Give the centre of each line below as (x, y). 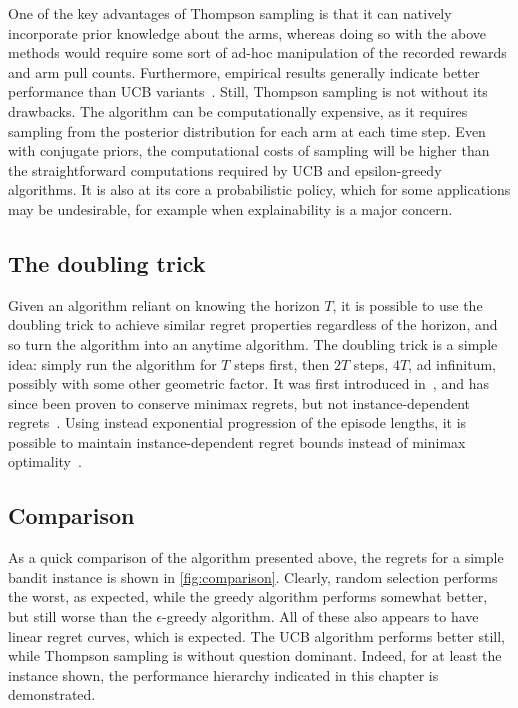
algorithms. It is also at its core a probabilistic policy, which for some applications (259, 189)
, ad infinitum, (452, 363)
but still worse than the (80, 616)
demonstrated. (52, 694)
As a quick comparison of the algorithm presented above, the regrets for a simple (256, 557)
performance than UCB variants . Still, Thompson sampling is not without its (248, 91)
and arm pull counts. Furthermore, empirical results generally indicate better (244, 71)
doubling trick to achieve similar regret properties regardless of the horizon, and (253, 324)
